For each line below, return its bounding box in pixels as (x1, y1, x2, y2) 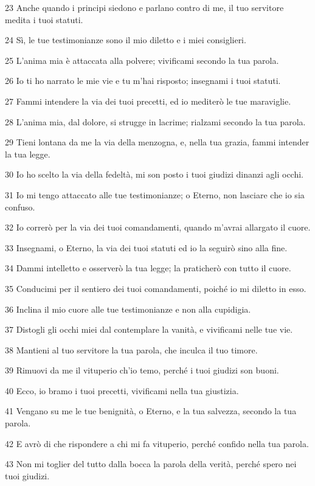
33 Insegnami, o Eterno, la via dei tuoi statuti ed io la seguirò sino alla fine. (5, 241, 288, 254)
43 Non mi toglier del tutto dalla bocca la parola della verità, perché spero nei (5, 457, 297, 470)
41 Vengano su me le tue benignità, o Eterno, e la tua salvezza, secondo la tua (5, 404, 297, 417)
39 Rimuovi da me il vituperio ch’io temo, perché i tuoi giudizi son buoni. (5, 364, 279, 377)
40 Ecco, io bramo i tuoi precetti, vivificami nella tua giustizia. (5, 384, 239, 397)
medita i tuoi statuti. (5, 13, 83, 26)
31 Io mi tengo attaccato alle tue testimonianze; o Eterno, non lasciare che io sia (5, 188, 305, 201)
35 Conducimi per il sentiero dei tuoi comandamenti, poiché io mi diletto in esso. (5, 282, 306, 294)
